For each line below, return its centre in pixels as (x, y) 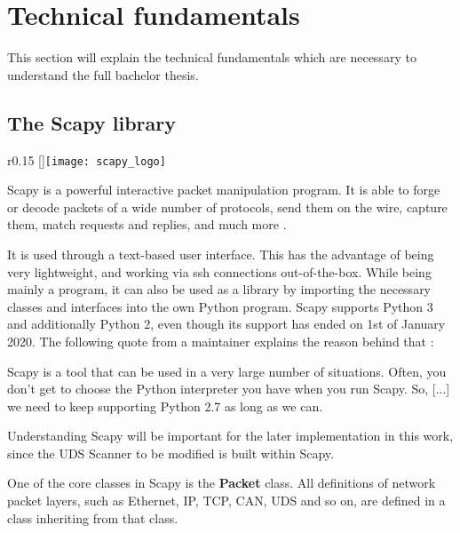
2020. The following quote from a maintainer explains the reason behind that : (221, 341)
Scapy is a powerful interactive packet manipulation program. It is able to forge (224, 190)
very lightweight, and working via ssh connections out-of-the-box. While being (219, 271)
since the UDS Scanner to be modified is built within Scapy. (171, 453)
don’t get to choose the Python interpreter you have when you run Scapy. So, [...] (229, 389)
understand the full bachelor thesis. (103, 74)
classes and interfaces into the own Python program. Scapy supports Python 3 (220, 306)
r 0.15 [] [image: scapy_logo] (87, 159)
